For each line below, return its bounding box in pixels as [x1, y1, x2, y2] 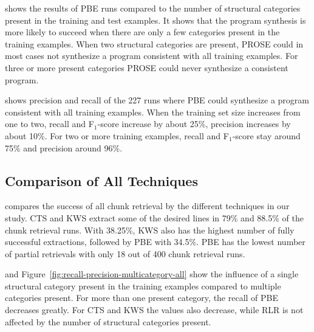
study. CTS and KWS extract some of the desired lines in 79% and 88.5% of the [5, 211, 304, 224]
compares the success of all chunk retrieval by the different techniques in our [5, 199, 290, 212]
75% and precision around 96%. [5, 141, 123, 154]
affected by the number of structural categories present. [5, 315, 211, 328]
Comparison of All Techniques [5, 171, 198, 190]
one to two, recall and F [5, 117, 94, 130]
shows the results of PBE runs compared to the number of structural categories [5, 2, 301, 14]
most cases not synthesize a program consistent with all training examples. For [5, 49, 298, 62]
